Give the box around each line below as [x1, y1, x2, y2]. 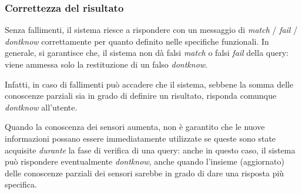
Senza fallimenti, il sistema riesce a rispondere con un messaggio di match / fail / [5, 24, 298, 36]
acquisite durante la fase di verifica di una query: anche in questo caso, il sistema [5, 143, 296, 156]
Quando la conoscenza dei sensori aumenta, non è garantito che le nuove [5, 121, 265, 133]
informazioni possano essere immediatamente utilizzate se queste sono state [5, 132, 276, 144]
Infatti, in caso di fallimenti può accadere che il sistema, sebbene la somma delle [5, 78, 294, 90]
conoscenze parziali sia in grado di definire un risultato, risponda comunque [5, 89, 277, 102]
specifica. [5, 178, 37, 190]
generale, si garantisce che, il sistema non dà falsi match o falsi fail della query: [5, 46, 288, 59]
